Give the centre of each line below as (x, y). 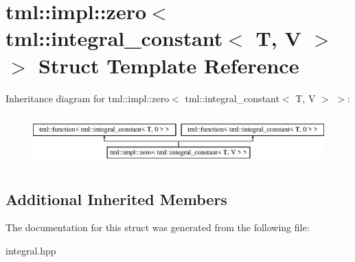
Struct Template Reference (169, 65)
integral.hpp (31, 250)
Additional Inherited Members (116, 199)
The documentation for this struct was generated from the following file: (158, 227)
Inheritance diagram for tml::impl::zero (88, 98)
